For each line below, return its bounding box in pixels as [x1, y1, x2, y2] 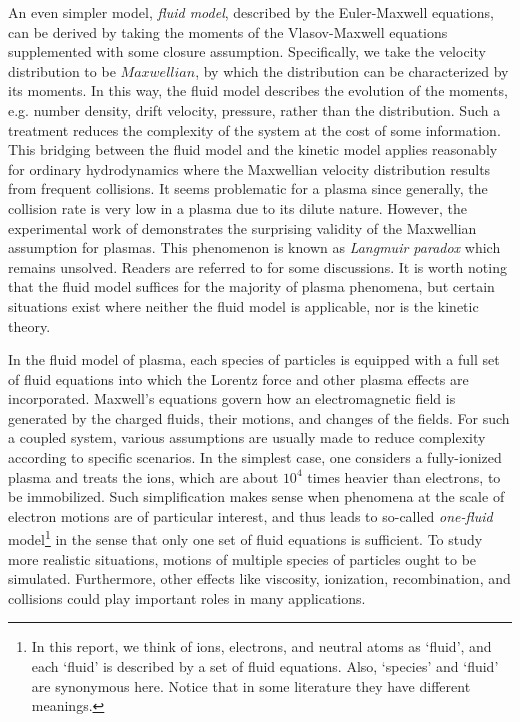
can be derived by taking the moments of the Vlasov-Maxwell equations [8, 21, 448, 42]
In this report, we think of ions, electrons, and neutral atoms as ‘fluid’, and [31, 636, 492, 657]
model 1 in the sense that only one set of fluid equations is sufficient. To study [8, 526, 483, 550]
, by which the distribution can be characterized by [195, 60, 509, 81]
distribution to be [8, 60, 116, 81]
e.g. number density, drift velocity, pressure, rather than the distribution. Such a [8, 99, 501, 120]
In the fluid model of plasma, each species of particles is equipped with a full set [8, 349, 500, 370]
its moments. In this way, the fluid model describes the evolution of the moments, [8, 80, 508, 101]
